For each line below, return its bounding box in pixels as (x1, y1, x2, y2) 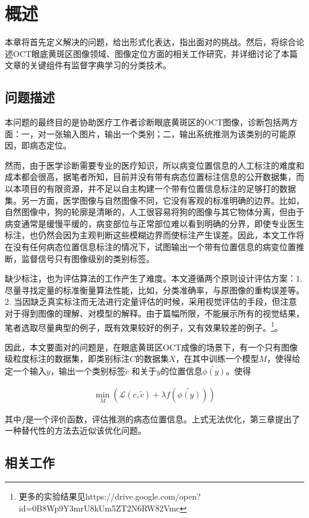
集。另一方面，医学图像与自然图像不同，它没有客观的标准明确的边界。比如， (5, 194, 304, 206)
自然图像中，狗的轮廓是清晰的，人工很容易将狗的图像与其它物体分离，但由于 (5, 206, 304, 218)
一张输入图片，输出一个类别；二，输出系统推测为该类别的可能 (46, 127, 288, 140)
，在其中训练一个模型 (175, 352, 259, 365)
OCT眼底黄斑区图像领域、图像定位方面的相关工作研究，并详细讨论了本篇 (12, 47, 298, 59)
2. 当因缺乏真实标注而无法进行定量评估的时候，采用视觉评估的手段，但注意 (5, 295, 297, 308)
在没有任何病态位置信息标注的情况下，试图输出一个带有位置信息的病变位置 (5, 241, 296, 253)
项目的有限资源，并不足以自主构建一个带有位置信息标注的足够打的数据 (21, 182, 296, 195)
